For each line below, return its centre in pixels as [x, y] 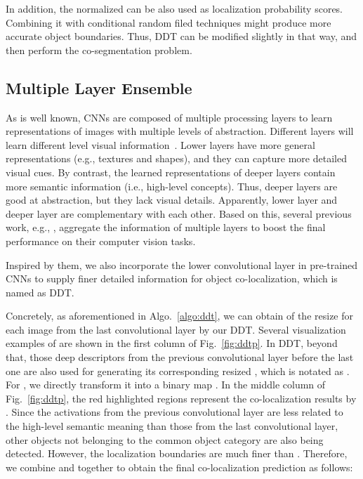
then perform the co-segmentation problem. [99, 50]
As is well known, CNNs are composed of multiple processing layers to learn [169, 117]
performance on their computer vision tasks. [101, 241]
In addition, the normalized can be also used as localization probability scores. [174, 8]
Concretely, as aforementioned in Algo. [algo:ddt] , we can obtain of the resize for [180, 316]
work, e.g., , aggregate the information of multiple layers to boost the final [166, 227]
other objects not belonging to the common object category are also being [165, 439]
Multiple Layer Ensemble [99, 87]
